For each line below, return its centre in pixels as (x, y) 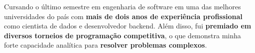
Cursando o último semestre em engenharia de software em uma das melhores (123, 6)
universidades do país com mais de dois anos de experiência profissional (123, 16)
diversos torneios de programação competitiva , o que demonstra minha (123, 35)
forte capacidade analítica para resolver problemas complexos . (106, 45)
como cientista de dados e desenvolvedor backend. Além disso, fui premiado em (128, 26)
